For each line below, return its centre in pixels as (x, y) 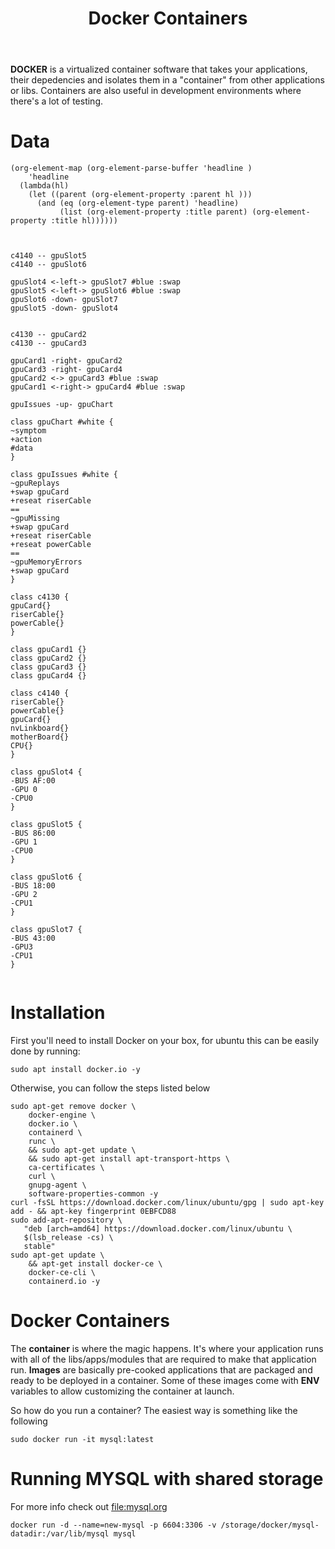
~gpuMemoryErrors (46, 562)
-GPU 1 (24, 842)
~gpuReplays (35, 483)
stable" (39, 1247)
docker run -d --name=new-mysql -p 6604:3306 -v (113, 1525)
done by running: (45, 1051)
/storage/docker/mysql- (270, 1525)
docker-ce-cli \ (62, 1273)
